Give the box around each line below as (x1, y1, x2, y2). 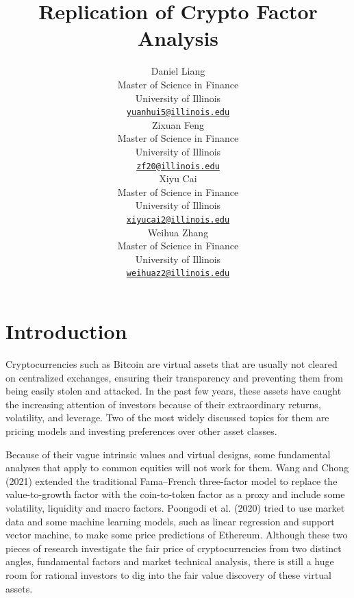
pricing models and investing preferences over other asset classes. (5, 423, 277, 438)
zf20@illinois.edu (136, 161, 220, 171)
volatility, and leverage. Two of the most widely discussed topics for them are (5, 410, 329, 425)
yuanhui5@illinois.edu (126, 108, 230, 118)
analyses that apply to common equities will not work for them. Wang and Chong (5, 460, 349, 475)
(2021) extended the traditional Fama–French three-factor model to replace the (5, 473, 338, 488)
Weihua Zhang (147, 225, 209, 239)
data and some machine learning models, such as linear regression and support (5, 514, 335, 528)
